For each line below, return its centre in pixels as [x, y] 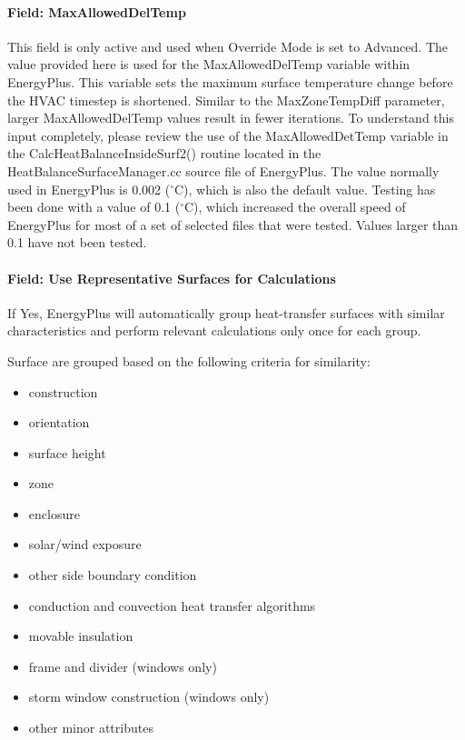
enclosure [54, 513]
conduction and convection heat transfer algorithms [172, 605]
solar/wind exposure [85, 544]
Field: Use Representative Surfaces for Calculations [172, 278]
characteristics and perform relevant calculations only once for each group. [214, 330]
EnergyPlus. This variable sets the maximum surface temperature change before [230, 81]
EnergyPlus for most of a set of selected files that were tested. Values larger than [233, 224]
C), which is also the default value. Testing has [305, 189]
